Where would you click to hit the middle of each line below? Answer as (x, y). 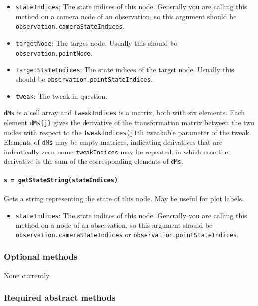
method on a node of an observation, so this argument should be (114, 225)
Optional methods (41, 257)
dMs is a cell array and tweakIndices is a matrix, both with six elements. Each (125, 113)
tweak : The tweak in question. (62, 96)
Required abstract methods (60, 297)
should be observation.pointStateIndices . (84, 79)
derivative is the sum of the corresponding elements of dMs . (94, 161)
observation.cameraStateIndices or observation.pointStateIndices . (127, 234)
